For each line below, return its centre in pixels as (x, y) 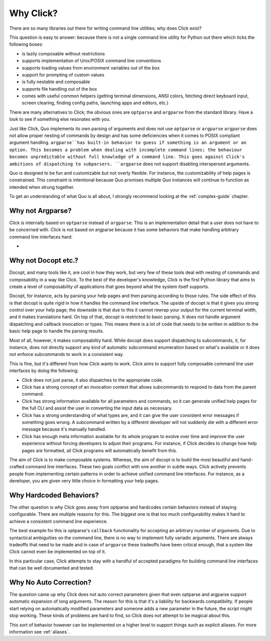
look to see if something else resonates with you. (60, 119)
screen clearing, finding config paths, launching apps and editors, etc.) (95, 103)
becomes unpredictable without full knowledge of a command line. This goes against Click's (127, 157)
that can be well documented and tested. (52, 568)
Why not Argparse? (40, 211)
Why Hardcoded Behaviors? (54, 495)
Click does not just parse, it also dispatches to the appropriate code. (92, 380)
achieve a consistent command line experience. (58, 521)
